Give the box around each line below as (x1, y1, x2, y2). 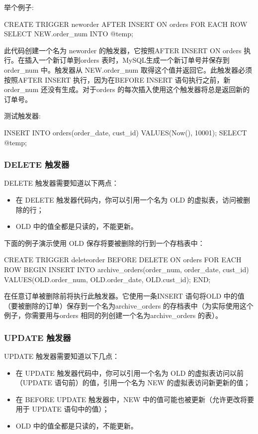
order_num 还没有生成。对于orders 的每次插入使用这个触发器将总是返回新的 (4, 84, 250, 95)
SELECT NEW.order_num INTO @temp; (4, 28, 133, 39)
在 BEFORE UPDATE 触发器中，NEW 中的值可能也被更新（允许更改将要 (15, 394, 255, 404)
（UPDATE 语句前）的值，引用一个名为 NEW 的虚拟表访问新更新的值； (15, 377, 251, 388)
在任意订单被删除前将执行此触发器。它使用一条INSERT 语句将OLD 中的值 (4, 291, 245, 301)
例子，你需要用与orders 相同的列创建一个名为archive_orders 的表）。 (4, 310, 223, 321)
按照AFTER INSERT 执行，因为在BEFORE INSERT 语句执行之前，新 (4, 74, 231, 85)
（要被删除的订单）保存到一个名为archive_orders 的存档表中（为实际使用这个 (4, 300, 254, 311)
